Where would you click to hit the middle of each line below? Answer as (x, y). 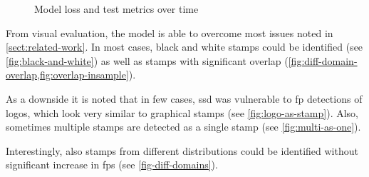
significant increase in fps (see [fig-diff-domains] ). (112, 165)
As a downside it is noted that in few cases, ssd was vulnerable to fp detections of (184, 98)
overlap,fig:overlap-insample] (67, 75)
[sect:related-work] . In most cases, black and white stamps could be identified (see (184, 47)
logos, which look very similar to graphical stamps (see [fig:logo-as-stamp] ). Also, (182, 112)
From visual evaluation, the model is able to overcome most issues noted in (170, 32)
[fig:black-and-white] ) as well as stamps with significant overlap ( (147, 60)
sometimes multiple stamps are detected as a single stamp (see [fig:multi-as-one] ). (183, 127)
